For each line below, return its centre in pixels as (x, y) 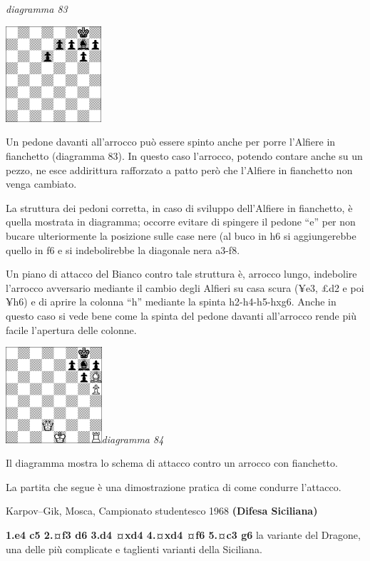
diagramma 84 (133, 439)
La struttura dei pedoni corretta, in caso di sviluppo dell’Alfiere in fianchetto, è (179, 207)
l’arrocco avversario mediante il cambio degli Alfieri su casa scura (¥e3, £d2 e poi (185, 287)
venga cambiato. (41, 184)
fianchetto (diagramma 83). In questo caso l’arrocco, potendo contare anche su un (184, 155)
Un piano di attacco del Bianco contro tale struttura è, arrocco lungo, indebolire (181, 274)
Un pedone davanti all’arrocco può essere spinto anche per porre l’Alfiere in (171, 142)
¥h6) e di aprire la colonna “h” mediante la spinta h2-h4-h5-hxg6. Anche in (171, 302)
